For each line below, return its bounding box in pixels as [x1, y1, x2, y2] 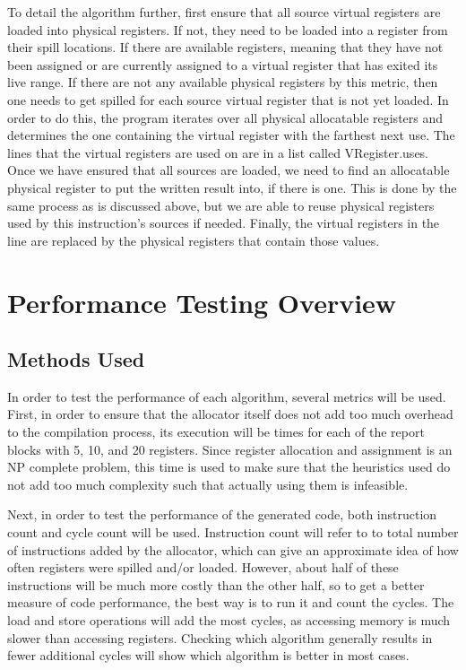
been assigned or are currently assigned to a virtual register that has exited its [7, 55, 438, 74]
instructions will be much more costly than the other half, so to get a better [7, 575, 425, 594]
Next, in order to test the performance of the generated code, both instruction [7, 505, 437, 524]
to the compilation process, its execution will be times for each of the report [7, 422, 425, 441]
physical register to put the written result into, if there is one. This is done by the [7, 178, 457, 196]
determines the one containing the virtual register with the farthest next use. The [7, 126, 455, 144]
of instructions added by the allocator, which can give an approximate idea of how [7, 540, 459, 559]
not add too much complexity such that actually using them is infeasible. [7, 474, 409, 493]
